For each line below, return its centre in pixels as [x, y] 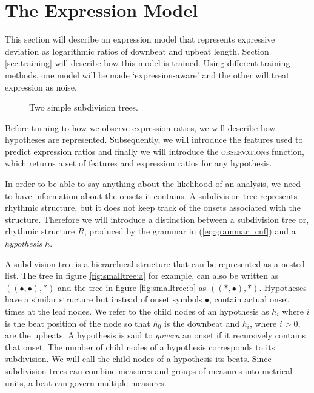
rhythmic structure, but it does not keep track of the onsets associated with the [153, 207]
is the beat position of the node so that [78, 323]
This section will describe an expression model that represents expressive [140, 39]
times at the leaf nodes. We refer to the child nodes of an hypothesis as [137, 311]
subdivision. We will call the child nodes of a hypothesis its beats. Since [138, 359]
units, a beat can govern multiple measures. [86, 382]
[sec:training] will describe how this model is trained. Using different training [148, 63]
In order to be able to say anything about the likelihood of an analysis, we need [153, 184]
